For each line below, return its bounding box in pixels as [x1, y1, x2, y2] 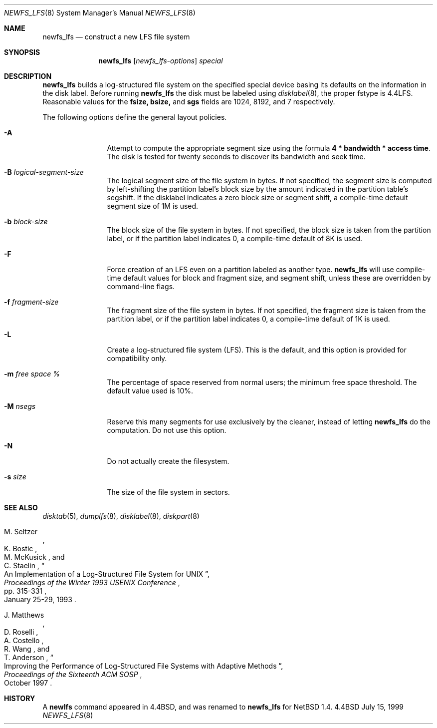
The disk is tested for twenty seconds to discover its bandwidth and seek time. [107, 152, 366, 161]
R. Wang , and [4, 645, 50, 653]
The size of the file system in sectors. [107, 488, 230, 496]
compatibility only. [107, 354, 167, 363]
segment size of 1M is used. [107, 202, 199, 210]
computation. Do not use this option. [107, 426, 226, 434]
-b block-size [4, 217, 48, 226]
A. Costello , [4, 636, 44, 645]
